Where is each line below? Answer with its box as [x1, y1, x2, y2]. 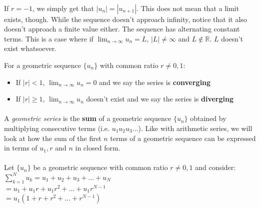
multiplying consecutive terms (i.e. [4, 122, 109, 133]
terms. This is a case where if [4, 33, 93, 43]
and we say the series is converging [99, 76, 211, 87]
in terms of [4, 142, 37, 153]
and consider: [195, 162, 236, 172]
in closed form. [75, 142, 120, 153]
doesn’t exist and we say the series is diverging [86, 93, 233, 104]
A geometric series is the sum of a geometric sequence [4, 113, 171, 123]
